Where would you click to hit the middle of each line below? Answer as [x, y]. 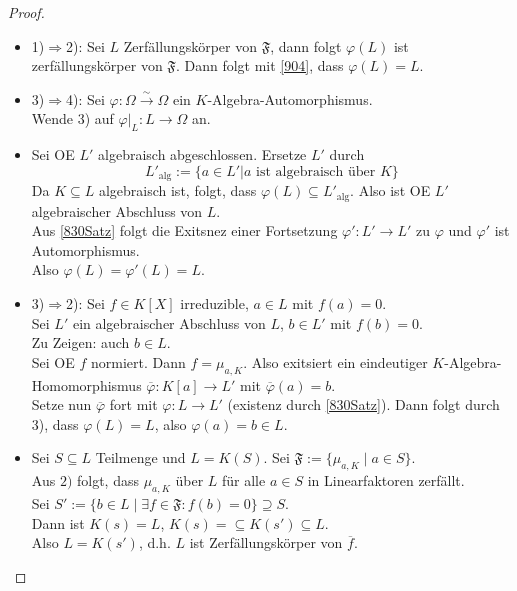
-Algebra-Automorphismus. [290, 98]
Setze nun [61, 404]
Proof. [26, 12]
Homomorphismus [86, 384]
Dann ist [58, 522]
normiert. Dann [138, 361]
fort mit [133, 404]
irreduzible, [214, 303]
